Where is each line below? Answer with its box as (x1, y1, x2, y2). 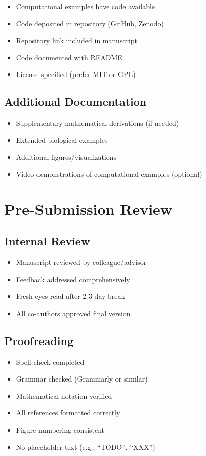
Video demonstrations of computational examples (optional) (16, 168, 202, 179)
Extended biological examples (16, 134, 108, 145)
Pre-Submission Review (4, 198, 173, 219)
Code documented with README (16, 52, 122, 62)
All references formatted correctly (16, 407, 120, 418)
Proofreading (4, 332, 74, 348)
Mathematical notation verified (16, 390, 112, 401)
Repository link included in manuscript (16, 35, 138, 46)
